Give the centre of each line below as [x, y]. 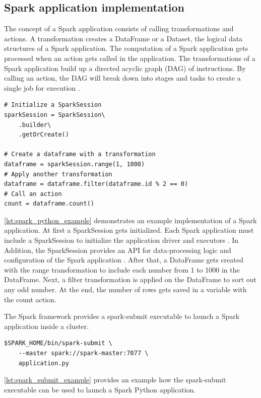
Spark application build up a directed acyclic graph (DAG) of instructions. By [125, 68]
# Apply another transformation [58, 174]
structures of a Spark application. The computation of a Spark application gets [126, 48]
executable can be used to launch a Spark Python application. [100, 389]
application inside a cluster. [47, 326]
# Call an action [33, 194]
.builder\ [35, 125]
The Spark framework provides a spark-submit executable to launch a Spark [122, 316]
